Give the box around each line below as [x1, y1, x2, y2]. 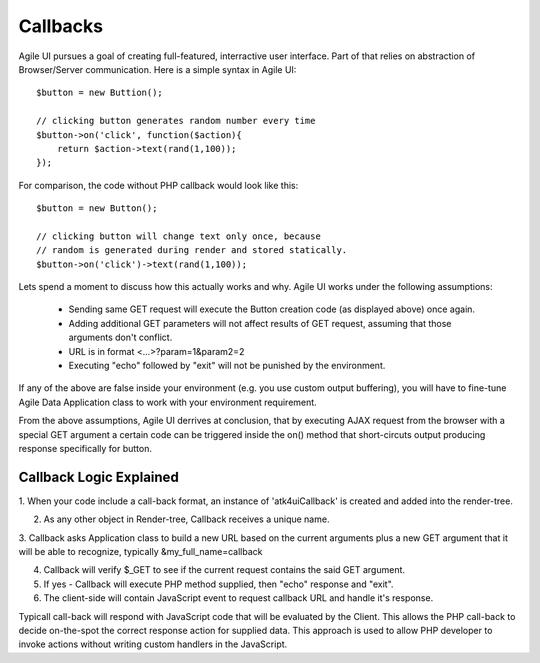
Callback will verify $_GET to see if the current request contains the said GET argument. [43, 564, 405, 576]
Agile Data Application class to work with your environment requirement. [18, 396, 317, 408]
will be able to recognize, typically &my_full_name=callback [18, 546, 263, 557]
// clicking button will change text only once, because [36, 230, 322, 242]
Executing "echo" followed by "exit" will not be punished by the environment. [68, 359, 386, 371]
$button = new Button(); [36, 203, 158, 214]
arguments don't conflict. [68, 331, 173, 344]
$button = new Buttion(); [36, 87, 164, 99]
